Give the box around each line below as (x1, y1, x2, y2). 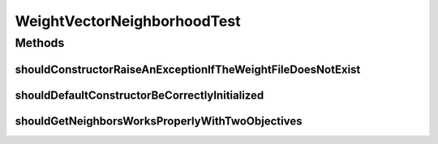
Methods (15, 36, 65, 50)
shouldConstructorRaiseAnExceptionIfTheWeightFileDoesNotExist (15, 62, 361, 76)
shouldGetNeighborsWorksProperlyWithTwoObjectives (15, 114, 303, 128)
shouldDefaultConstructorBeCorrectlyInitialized (15, 88, 264, 102)
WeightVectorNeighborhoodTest (15, 12, 241, 30)
